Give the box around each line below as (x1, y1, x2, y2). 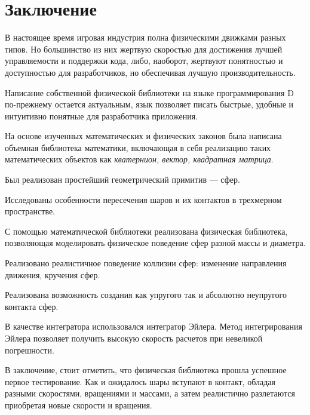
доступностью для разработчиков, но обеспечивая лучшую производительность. (5, 66, 296, 78)
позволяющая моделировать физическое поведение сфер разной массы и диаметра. (5, 236, 306, 249)
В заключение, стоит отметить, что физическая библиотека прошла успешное (5, 364, 287, 376)
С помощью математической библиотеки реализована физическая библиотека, (5, 225, 288, 237)
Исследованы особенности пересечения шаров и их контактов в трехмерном (5, 193, 282, 205)
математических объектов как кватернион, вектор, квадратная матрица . (5, 153, 274, 165)
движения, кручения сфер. (5, 268, 100, 281)
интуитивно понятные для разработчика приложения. (5, 109, 198, 122)
